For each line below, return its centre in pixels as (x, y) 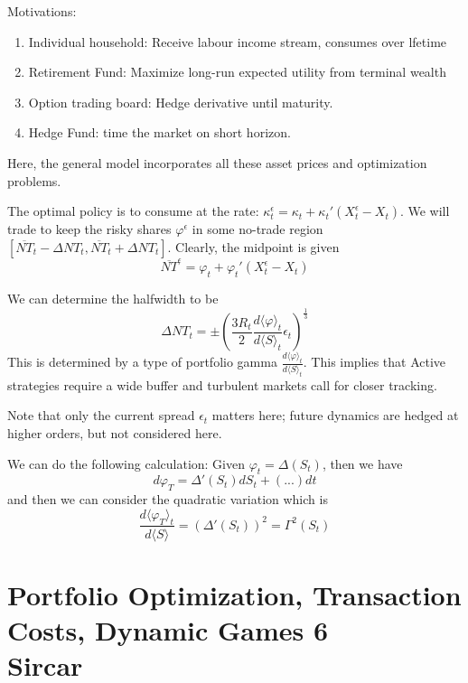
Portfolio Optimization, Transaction (234, 594)
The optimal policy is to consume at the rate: (133, 211)
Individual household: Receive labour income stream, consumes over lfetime (238, 41)
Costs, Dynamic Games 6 (168, 629)
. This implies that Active (374, 362)
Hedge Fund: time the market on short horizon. (159, 132)
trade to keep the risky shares (89, 229)
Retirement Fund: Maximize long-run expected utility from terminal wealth (237, 72)
